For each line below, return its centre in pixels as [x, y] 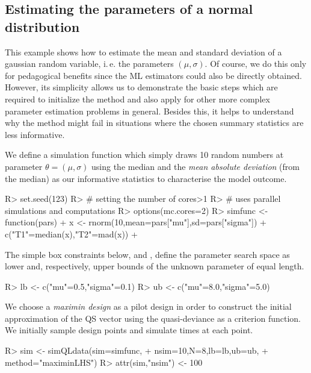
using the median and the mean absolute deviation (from [196, 166]
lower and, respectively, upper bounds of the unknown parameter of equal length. [155, 266]
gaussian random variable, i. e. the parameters [89, 64]
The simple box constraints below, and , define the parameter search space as [147, 254]
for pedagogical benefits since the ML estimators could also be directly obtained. [153, 75]
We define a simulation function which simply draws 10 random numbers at [144, 155]
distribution [42, 26]
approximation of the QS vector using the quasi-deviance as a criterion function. [153, 318]
